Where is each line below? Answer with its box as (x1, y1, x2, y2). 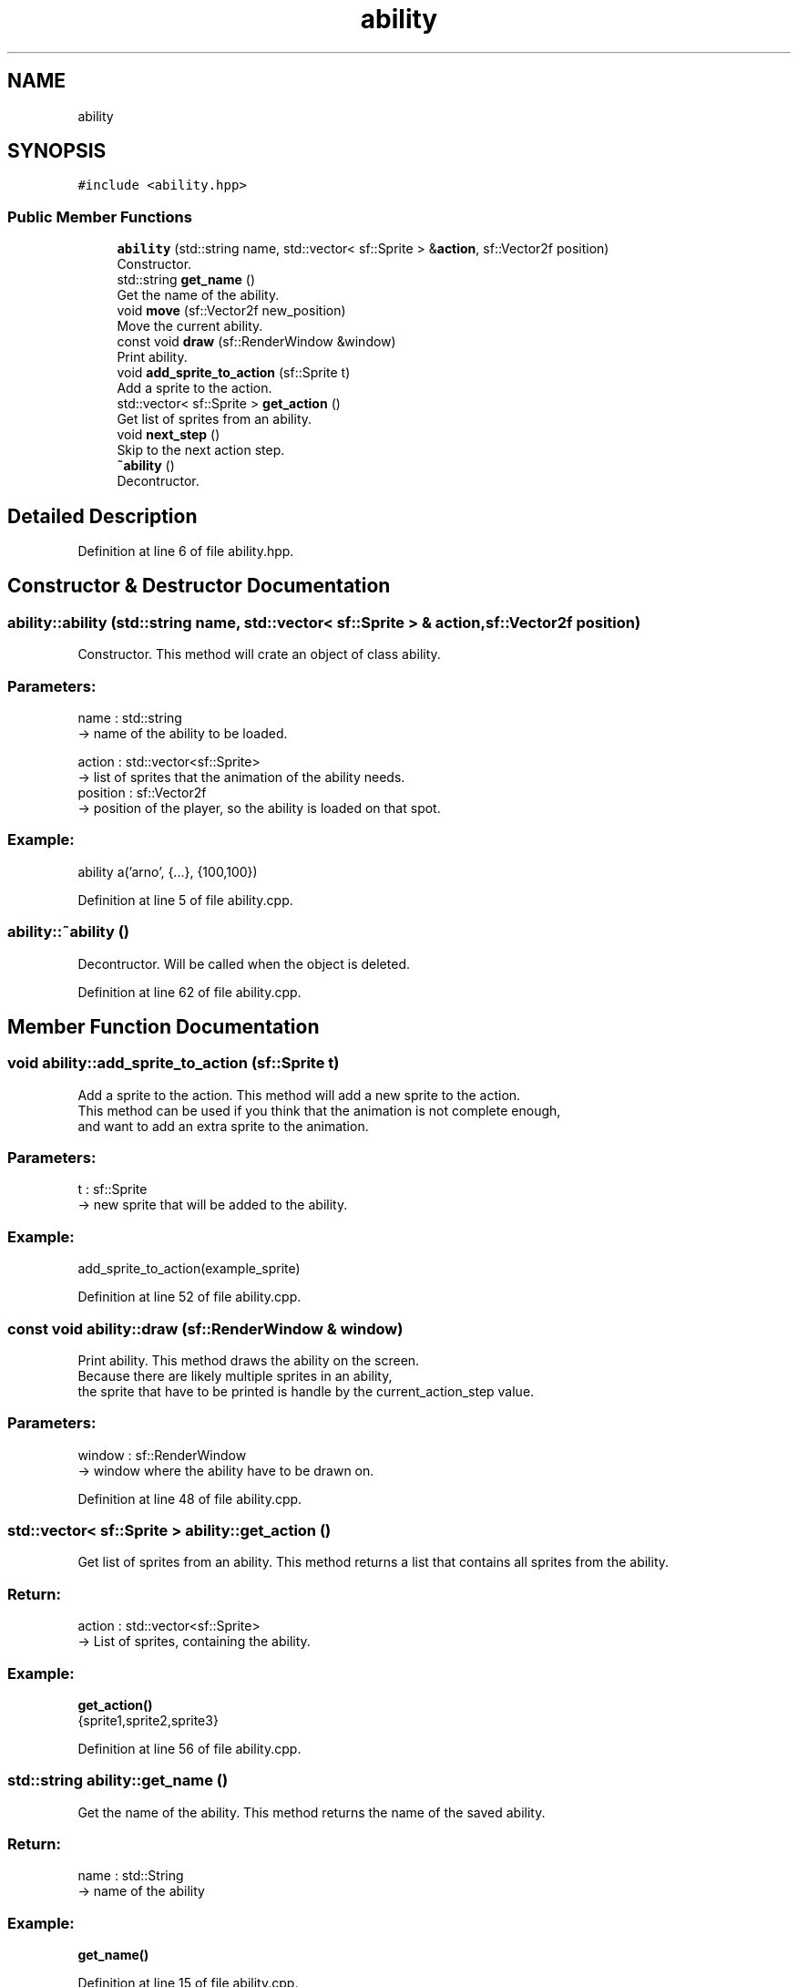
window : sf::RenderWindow (77, 1446, 247, 1463)
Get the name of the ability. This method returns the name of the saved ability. (77, 1804, 546, 1820)
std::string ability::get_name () (7, 1771, 229, 1790)
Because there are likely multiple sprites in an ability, (77, 1367, 393, 1384)
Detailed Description (7, 504, 198, 528)
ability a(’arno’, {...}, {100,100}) (77, 863, 258, 880)
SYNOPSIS (7, 139, 107, 163)
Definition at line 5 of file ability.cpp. (77, 891, 293, 908)
